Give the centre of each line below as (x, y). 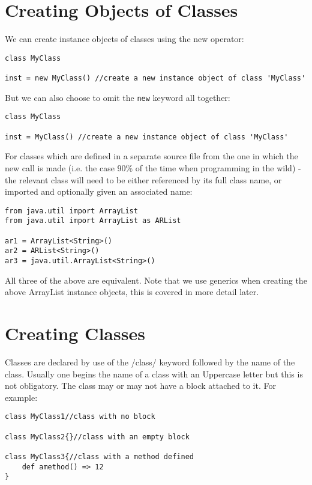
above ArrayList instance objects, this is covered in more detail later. (132, 292)
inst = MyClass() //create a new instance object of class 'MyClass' (147, 137)
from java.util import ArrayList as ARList (93, 221)
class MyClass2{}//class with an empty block (97, 437)
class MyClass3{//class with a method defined (99, 456)
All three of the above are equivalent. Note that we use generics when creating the (156, 280)
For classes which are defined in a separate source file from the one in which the (151, 156)
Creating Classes (75, 333)
